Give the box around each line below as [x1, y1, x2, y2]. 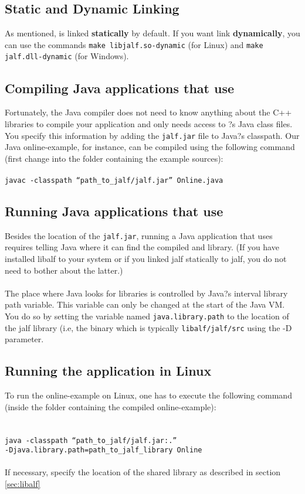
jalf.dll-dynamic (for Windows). [5, 50, 129, 62]
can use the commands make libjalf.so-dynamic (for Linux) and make [5, 38, 263, 50]
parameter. [5, 333, 44, 345]
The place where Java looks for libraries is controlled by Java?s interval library [5, 287, 288, 299]
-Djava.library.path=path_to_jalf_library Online [5, 446, 202, 455]
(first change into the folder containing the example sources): [5, 152, 223, 164]
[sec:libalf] [5, 478, 40, 489]
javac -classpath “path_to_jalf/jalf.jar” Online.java [5, 176, 223, 185]
